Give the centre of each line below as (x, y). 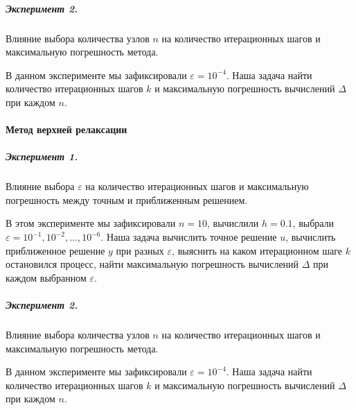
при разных (140, 250)
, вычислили (233, 223)
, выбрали (313, 223)
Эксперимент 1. (42, 156)
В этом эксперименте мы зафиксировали (91, 223)
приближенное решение (55, 250)
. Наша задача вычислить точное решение (189, 237)
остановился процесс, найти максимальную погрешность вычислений (152, 264)
